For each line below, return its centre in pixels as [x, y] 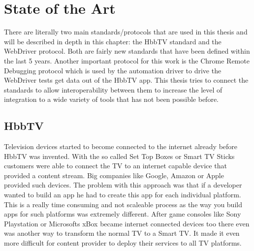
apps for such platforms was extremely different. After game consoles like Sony [123, 214]
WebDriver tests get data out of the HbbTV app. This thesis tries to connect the [126, 80]
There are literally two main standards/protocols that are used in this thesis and [126, 32]
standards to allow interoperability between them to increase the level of [113, 89]
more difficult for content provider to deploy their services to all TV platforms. [123, 243]
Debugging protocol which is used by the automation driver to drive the [113, 70]
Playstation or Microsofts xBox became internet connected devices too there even [127, 223]
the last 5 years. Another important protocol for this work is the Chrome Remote [127, 60]
